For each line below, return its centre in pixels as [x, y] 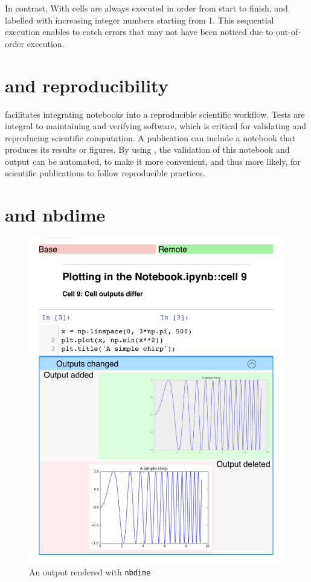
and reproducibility [87, 85]
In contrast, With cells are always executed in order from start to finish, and [146, 8]
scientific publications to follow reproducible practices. [105, 173]
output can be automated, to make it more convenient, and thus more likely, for [153, 161]
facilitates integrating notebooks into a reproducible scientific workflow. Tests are [155, 114]
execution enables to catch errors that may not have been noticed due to [139, 32]
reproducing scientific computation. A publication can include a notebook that [150, 137]
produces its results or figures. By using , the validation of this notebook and [147, 149]
